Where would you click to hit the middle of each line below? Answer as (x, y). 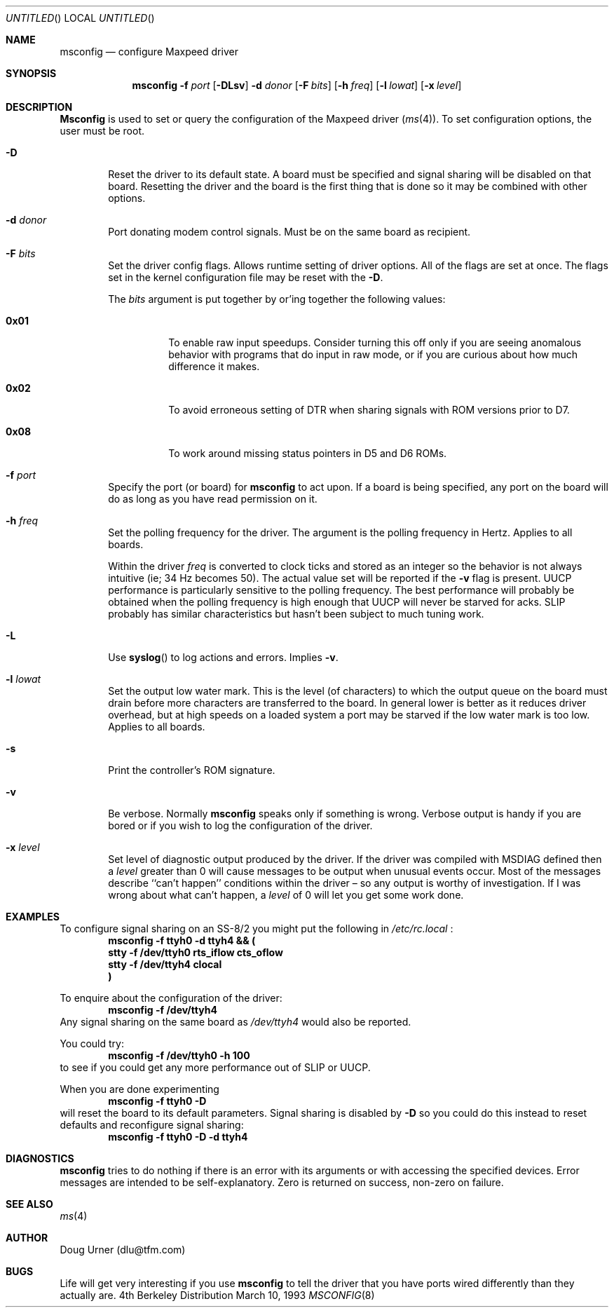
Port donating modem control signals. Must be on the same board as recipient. (289, 232)
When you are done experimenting (139, 1089)
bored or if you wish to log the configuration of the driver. (240, 825)
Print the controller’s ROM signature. (192, 770)
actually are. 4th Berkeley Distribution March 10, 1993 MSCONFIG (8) (217, 1295)
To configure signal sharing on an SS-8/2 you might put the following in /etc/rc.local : (257, 928)
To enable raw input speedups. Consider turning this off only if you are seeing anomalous (375, 342)
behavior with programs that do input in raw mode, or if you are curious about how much (373, 354)
